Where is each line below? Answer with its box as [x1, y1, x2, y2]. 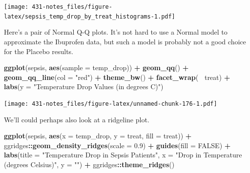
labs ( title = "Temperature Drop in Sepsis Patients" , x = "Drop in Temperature [4, 150, 242, 160]
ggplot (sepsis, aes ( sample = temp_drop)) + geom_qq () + [4, 62, 189, 73]
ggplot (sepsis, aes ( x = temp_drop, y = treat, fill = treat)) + [4, 131, 192, 141]
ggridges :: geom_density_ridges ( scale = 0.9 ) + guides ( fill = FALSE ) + [4, 140, 231, 150]
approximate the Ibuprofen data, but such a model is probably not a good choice [4, 36, 246, 46]
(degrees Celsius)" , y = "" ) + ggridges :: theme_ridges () [4, 159, 175, 169]
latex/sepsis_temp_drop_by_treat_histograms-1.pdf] [4, 13, 175, 20]
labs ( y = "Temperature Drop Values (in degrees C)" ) [4, 81, 164, 92]
